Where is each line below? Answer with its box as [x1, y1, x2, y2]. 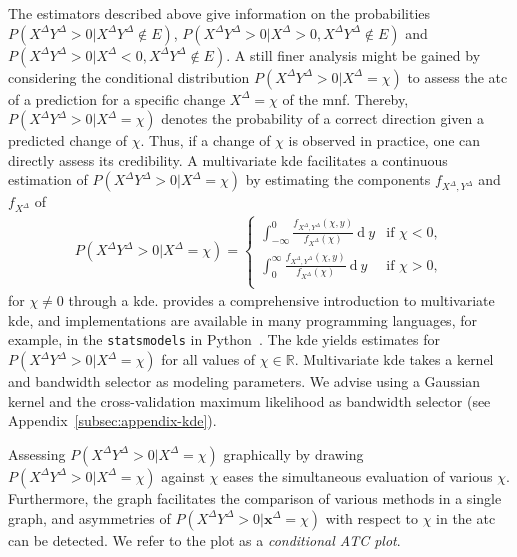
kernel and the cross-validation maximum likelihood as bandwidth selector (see [8, 390, 491, 411]
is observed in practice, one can [288, 130, 481, 151]
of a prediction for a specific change [8, 88, 226, 109]
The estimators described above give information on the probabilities [8, 3, 431, 23]
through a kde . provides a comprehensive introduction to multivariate [68, 290, 495, 311]
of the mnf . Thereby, [282, 88, 409, 109]
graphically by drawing [223, 443, 364, 464]
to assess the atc [407, 66, 508, 87]
